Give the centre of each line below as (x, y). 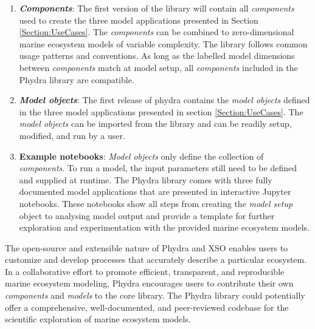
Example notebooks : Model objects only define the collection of (141, 156)
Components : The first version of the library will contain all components (157, 8)
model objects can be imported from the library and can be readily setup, (155, 124)
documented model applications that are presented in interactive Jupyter (155, 192)
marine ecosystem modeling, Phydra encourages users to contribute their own (149, 283)
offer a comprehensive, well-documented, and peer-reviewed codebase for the (147, 307)
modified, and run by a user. (72, 135)
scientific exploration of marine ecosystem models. (98, 319)
